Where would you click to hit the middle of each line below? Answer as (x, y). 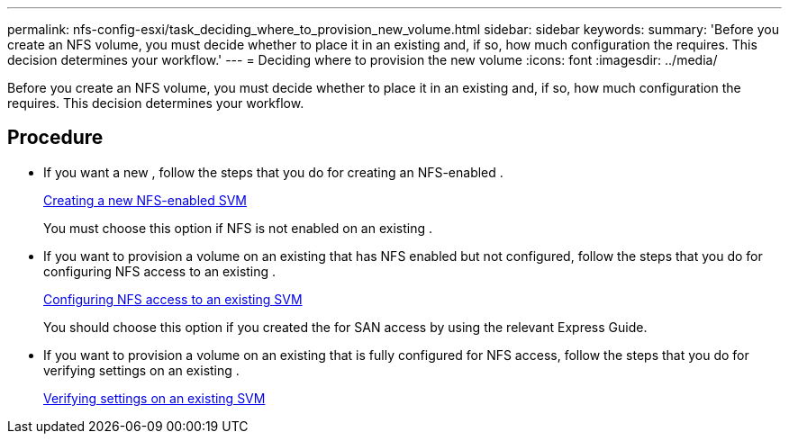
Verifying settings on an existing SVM (154, 398)
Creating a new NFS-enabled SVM (145, 200)
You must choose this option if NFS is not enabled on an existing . (238, 228)
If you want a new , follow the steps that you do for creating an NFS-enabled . (273, 172)
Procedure (55, 138)
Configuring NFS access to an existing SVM (173, 299)
